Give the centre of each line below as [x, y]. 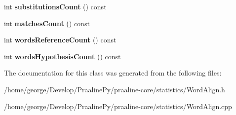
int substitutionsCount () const [55, 6]
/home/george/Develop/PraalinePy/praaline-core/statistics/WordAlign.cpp [118, 106]
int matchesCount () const [47, 23]
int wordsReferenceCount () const [60, 40]
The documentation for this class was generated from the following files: [113, 73]
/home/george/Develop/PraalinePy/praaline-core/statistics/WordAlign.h [115, 89]
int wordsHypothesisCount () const [62, 56]
